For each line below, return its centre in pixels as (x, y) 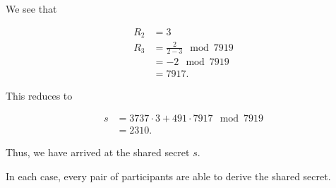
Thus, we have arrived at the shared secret (98, 152)
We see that (31, 8)
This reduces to (39, 95)
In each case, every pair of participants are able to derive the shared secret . (168, 176)
